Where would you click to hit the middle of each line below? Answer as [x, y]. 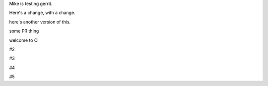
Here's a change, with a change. [42, 13]
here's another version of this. [40, 22]
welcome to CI [24, 40]
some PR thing [24, 31]
